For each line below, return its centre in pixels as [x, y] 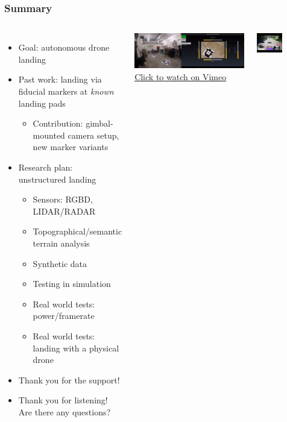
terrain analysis [61, 243]
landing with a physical [76, 348]
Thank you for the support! [69, 379]
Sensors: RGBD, [63, 199]
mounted [49, 135]
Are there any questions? [65, 411]
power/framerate [64, 316]
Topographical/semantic [77, 231]
